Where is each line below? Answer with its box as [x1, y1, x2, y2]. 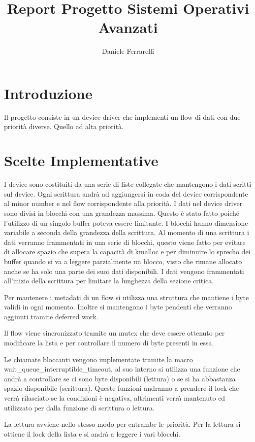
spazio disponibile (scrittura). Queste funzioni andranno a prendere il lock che [4, 383, 239, 393]
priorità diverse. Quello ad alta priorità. [4, 121, 124, 132]
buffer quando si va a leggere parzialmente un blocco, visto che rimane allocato [4, 256, 242, 266]
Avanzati [98, 17, 158, 37]
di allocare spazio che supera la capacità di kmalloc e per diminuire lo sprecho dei [4, 246, 251, 257]
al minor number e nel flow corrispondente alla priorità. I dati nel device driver [4, 198, 243, 208]
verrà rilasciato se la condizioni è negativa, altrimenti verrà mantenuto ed [4, 393, 225, 403]
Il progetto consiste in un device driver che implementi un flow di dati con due [4, 111, 241, 122]
